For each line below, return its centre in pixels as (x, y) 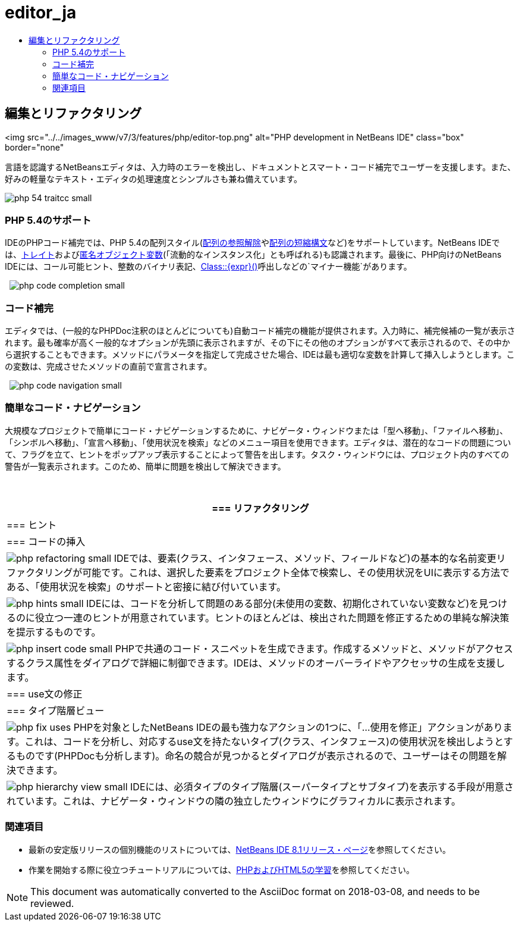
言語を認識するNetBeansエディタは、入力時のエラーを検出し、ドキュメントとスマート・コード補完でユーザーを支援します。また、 (260, 167)
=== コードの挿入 (46, 541)
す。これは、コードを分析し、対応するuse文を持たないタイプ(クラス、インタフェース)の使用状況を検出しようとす (260, 741)
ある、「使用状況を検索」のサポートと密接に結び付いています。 (146, 586)
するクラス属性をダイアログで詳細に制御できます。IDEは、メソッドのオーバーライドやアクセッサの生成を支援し (256, 663)
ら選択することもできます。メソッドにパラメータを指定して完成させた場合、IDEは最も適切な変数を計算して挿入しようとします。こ (260, 355)
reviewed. (52, 903)
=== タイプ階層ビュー (56, 710)
